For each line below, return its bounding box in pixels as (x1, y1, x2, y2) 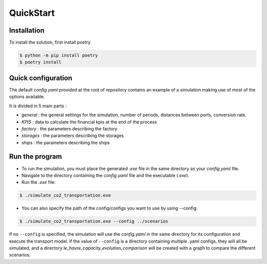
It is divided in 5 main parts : (9, 103, 67, 109)
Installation (9, 26, 44, 35)
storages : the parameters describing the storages (21, 132, 124, 138)
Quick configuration (9, 74, 73, 82)
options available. (9, 94, 45, 100)
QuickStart (9, 7, 55, 18)
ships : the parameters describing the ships (21, 139, 110, 145)
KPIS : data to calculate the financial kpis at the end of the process (21, 119, 157, 125)
